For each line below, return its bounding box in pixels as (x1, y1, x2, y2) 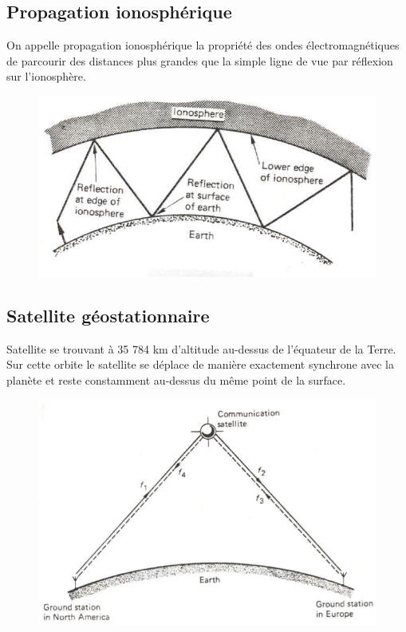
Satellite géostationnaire (6, 302, 210, 327)
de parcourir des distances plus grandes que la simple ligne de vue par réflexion (6, 52, 393, 69)
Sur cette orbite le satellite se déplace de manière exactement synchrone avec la (6, 356, 395, 373)
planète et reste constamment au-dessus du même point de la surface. (6, 371, 346, 388)
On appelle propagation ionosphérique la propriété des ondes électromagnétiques (6, 37, 400, 53)
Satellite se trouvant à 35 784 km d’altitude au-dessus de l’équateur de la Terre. (6, 340, 396, 357)
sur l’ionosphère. (6, 68, 86, 85)
